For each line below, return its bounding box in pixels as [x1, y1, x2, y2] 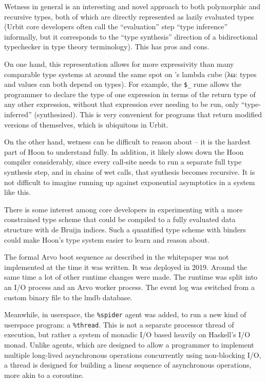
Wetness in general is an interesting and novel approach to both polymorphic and [4, 1, 261, 11]
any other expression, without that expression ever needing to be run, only [4, 99, 239, 110]
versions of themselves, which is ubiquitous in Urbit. [4, 119, 168, 130]
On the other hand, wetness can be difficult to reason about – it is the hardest [4, 136, 251, 147]
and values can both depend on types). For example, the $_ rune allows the [4, 79, 242, 89]
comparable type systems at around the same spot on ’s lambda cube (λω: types [4, 68, 257, 79]
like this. [4, 187, 31, 197]
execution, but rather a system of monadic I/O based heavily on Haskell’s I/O [4, 329, 251, 340]
